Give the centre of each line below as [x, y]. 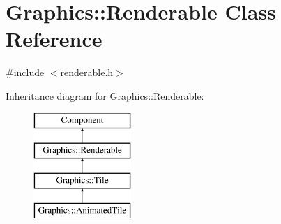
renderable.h [87, 72]
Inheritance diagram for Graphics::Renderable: [105, 95]
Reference [54, 39]
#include [25, 72]
